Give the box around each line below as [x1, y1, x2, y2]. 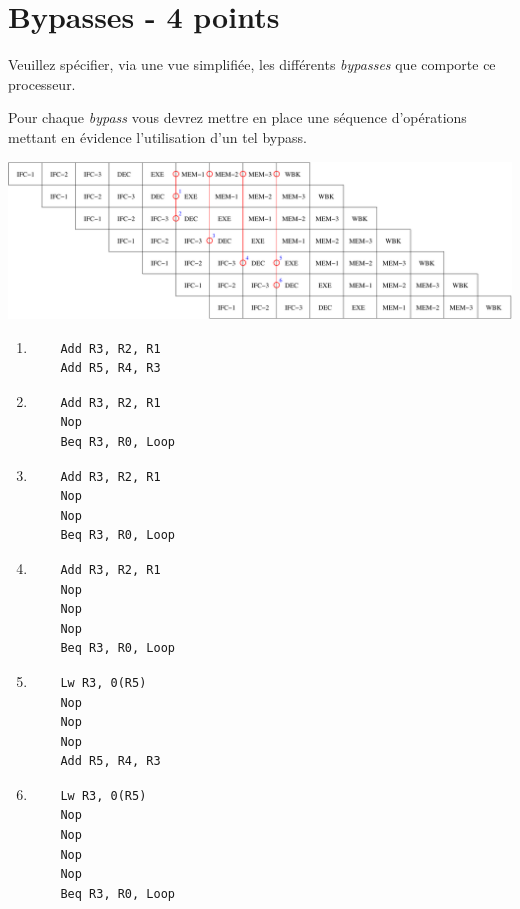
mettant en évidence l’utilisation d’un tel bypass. [8, 126, 307, 147]
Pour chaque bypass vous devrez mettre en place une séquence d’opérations [8, 107, 467, 128]
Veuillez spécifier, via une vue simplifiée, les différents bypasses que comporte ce [8, 54, 496, 75]
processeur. [8, 73, 76, 94]
